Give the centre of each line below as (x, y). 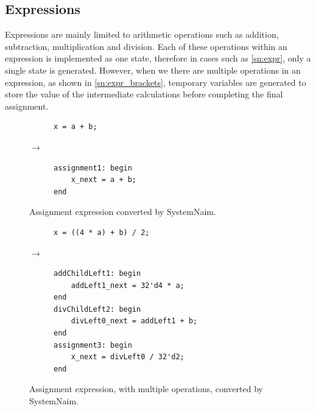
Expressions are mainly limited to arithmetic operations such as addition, (142, 34)
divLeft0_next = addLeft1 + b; (134, 321)
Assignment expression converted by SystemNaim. (123, 212)
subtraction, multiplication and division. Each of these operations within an (146, 46)
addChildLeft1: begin (97, 274)
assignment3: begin (93, 345)
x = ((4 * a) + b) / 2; (102, 232)
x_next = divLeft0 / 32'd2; (128, 357)
